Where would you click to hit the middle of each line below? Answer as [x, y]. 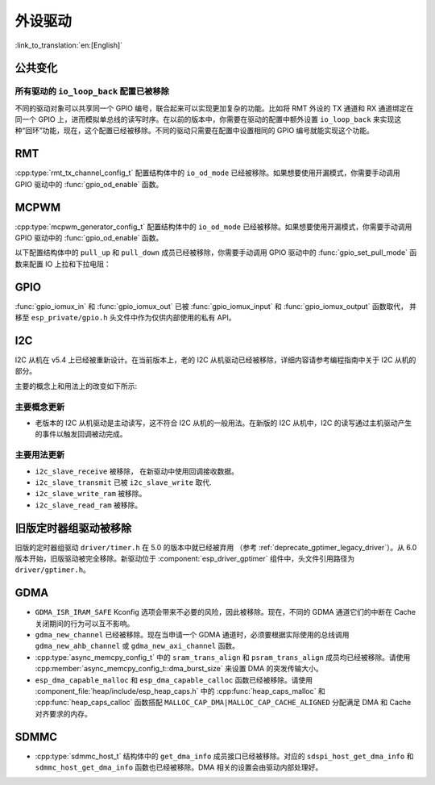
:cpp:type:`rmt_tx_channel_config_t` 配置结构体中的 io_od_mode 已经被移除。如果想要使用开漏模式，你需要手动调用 [207, 173]
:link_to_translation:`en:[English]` [69, 45]
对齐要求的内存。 [63, 713]
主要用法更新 [40, 455]
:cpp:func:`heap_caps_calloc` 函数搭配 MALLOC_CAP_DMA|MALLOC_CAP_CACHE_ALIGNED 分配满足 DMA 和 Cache [223, 703]
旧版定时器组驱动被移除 [73, 528]
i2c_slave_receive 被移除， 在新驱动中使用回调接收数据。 [137, 471]
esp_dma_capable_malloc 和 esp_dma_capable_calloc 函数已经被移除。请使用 [174, 680]
